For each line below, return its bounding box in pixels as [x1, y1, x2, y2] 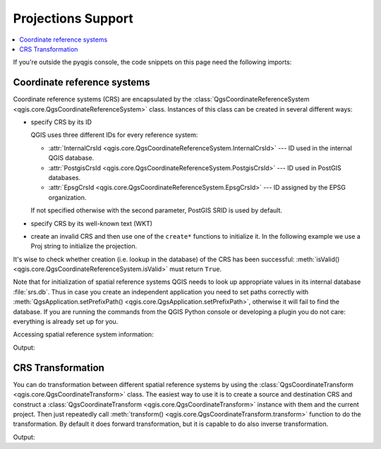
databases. [48, 173, 81, 181]
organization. [48, 193, 87, 201]
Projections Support [13, 11, 133, 26]
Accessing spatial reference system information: [13, 330, 155, 339]
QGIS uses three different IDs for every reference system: [30, 131, 198, 139]
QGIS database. [48, 154, 95, 162]
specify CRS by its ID [30, 118, 92, 126]
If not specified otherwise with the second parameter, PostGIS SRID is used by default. [30, 206, 282, 215]
